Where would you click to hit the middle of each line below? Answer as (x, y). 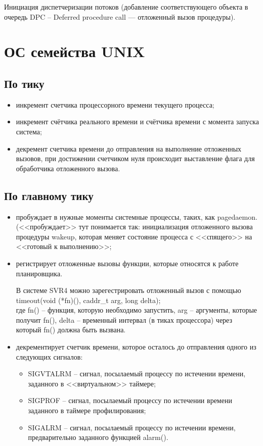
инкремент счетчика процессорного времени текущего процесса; (115, 104)
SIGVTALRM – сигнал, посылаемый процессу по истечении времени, (137, 374)
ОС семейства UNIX (75, 51)
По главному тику (49, 195)
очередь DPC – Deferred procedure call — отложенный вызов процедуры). (120, 16)
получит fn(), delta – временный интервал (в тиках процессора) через (124, 319)
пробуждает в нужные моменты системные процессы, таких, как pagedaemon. (137, 216)
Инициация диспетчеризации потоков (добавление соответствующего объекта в (126, 7)
